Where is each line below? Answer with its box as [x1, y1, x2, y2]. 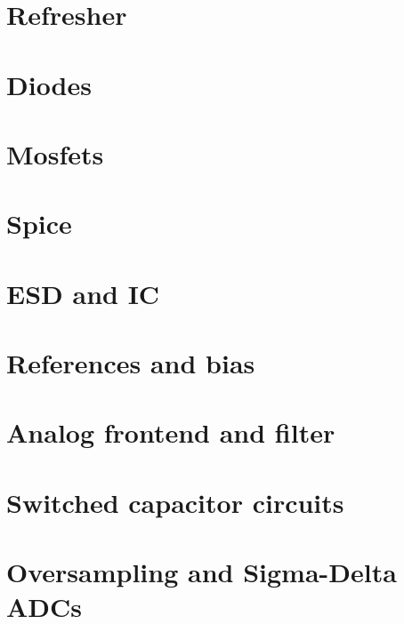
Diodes [6, 66, 92, 102]
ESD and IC [6, 275, 160, 311]
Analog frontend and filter [6, 414, 335, 451]
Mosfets [6, 135, 104, 172]
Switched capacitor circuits [6, 484, 344, 520]
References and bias [6, 345, 255, 381]
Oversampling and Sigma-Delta [6, 554, 397, 590]
